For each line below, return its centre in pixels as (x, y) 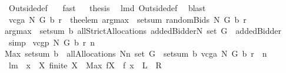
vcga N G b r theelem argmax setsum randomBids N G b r (127, 19)
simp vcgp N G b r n (52, 42)
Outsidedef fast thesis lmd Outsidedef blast (107, 8)
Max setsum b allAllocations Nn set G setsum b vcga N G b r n (136, 53)
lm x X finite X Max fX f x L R (85, 65)
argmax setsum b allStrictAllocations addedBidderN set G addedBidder (143, 31)
